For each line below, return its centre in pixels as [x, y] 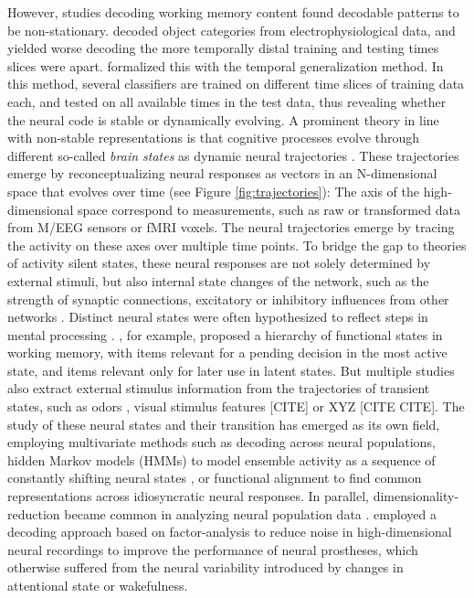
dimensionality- [416, 496]
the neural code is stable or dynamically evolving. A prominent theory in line [223, 119]
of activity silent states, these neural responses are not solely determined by [219, 263]
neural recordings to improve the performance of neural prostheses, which [213, 549]
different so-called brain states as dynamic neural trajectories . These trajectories [233, 155]
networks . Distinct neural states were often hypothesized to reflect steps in [218, 317]
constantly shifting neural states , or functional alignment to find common [215, 478]
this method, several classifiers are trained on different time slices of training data [236, 84]
